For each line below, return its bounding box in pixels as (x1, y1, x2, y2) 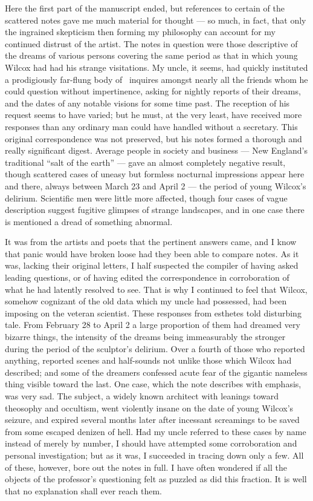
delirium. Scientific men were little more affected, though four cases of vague (5, 191, 288, 204)
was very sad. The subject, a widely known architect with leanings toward (5, 390, 279, 402)
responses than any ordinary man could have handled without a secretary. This (5, 120, 298, 133)
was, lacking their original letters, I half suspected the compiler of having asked (5, 259, 298, 272)
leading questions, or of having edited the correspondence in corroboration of (5, 271, 289, 284)
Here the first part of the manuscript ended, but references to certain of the (5, 2, 285, 14)
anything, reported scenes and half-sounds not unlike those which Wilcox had (5, 354, 292, 367)
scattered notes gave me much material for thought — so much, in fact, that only (5, 13, 306, 26)
